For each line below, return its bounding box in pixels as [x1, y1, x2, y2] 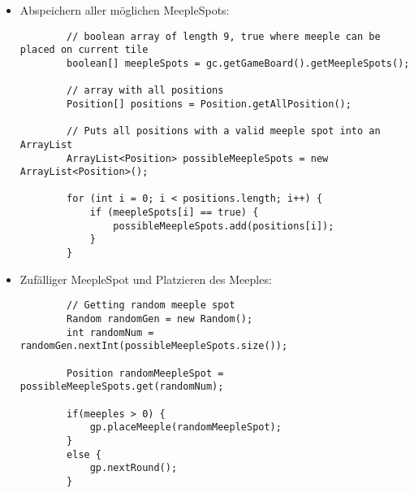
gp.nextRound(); [89, 462, 178, 474]
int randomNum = [67, 326, 154, 338]
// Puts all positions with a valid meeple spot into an [67, 125, 381, 137]
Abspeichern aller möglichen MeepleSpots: [19, 2, 230, 18]
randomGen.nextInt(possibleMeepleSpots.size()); [19, 340, 288, 352]
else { [67, 448, 102, 460]
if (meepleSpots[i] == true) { [89, 207, 259, 219]
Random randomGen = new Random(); [67, 313, 253, 325]
